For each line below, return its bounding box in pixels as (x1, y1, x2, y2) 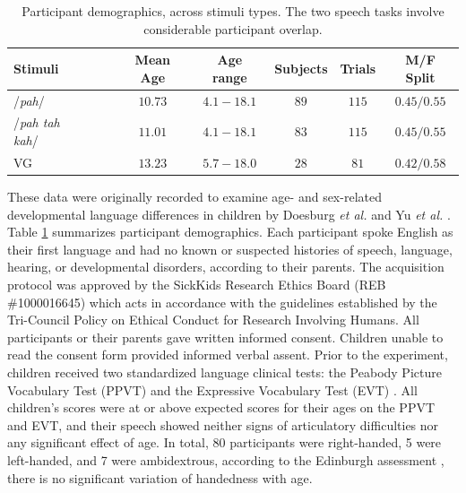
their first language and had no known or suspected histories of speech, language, (7, 239, 453, 258)
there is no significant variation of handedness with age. (7, 468, 313, 487)
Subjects (274, 58, 328, 77)
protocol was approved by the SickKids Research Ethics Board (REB (7, 274, 386, 293)
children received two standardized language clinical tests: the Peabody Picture (7, 362, 442, 381)
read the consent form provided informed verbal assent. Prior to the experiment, (7, 345, 448, 364)
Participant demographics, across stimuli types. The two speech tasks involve (22, 2, 444, 20)
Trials (340, 58, 376, 77)
